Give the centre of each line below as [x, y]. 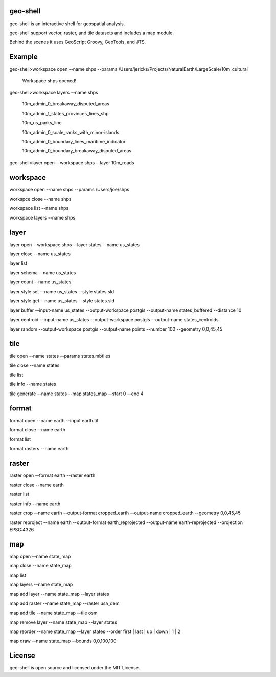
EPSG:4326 [22, 530]
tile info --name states [33, 384]
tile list [16, 375]
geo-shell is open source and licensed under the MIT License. [75, 668]
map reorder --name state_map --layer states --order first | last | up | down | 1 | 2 [95, 631]
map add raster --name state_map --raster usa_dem [64, 603]
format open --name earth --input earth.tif [54, 420]
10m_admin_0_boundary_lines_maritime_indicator [74, 141]
